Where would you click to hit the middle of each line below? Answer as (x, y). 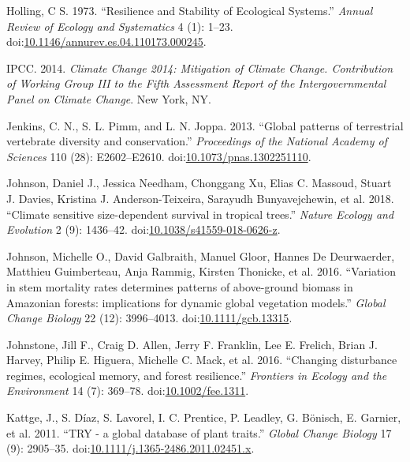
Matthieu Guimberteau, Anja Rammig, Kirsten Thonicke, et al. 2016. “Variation (201, 271)
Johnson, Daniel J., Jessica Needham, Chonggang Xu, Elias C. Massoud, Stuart (199, 183)
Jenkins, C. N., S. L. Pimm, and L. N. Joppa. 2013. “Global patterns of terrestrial (205, 125)
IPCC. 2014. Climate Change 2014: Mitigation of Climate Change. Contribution (200, 68)
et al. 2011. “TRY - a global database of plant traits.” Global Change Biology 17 (199, 432)
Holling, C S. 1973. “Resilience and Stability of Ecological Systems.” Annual (190, 10)
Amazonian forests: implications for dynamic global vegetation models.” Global (196, 302)
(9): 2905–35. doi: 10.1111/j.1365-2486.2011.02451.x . (130, 448)
